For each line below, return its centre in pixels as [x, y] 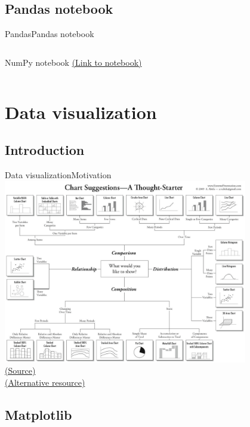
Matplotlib [38, 414]
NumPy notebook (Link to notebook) [73, 62]
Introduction [45, 150]
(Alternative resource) [45, 382]
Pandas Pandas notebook [50, 34]
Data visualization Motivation [58, 174]
